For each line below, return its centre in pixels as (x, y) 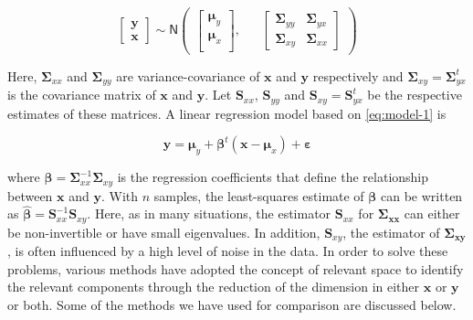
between (30, 195)
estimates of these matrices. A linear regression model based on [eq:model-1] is (227, 113)
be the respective (415, 95)
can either (432, 213)
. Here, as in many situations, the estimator (209, 213)
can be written (422, 195)
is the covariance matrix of (82, 95)
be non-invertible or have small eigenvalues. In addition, (164, 232)
